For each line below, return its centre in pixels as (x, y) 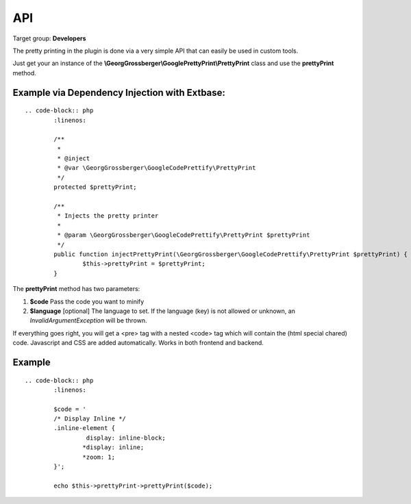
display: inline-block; (126, 438)
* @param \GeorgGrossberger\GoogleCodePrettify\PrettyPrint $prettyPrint (184, 235)
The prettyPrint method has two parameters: (76, 289)
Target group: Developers (49, 38)
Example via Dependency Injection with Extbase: (119, 92)
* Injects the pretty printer (108, 216)
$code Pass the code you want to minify (87, 301)
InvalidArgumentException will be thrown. (88, 320)
